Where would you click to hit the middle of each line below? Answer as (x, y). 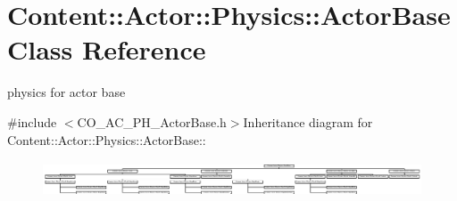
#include (32, 121)
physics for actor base (66, 92)
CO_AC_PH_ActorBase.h (152, 121)
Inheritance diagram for (308, 121)
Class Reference (107, 49)
